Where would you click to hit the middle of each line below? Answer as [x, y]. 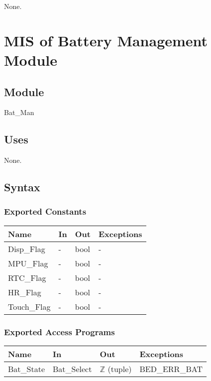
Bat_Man [19, 112]
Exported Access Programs [59, 331]
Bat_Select [72, 369]
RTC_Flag [27, 277]
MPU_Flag [28, 263]
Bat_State [27, 369]
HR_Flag [25, 292]
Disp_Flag [27, 249]
